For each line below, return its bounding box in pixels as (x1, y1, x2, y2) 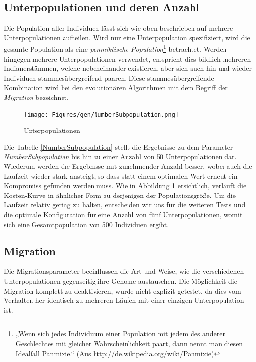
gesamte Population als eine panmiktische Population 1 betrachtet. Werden (4, 42, 227, 54)
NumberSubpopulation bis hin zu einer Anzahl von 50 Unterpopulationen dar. (4, 151, 237, 162)
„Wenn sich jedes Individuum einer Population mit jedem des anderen (15, 329, 226, 339)
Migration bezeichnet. (4, 92, 69, 102)
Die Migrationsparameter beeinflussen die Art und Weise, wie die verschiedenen (4, 266, 244, 276)
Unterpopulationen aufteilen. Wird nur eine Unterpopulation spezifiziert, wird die (4, 32, 250, 42)
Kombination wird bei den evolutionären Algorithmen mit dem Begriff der (4, 82, 228, 93)
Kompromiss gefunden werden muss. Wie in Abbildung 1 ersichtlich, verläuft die (4, 180, 247, 191)
